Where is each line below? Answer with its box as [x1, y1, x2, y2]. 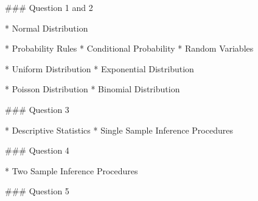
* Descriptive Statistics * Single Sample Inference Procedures [5, 123, 233, 136]
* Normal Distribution [5, 21, 88, 34]
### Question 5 [5, 185, 69, 197]
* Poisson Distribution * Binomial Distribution [5, 83, 180, 95]
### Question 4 [5, 144, 69, 157]
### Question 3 [5, 103, 69, 115]
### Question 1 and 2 [5, 1, 93, 13]
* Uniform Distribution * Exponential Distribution [5, 62, 194, 75]
